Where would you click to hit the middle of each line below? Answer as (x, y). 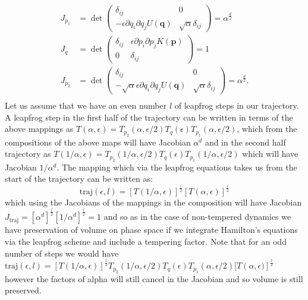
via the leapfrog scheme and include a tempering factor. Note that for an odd (146, 241)
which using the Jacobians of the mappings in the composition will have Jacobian (153, 202)
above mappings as (39, 129)
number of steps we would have (62, 253)
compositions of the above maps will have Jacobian (98, 142)
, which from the (267, 129)
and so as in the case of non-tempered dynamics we (197, 217)
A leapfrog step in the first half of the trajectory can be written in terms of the (149, 117)
